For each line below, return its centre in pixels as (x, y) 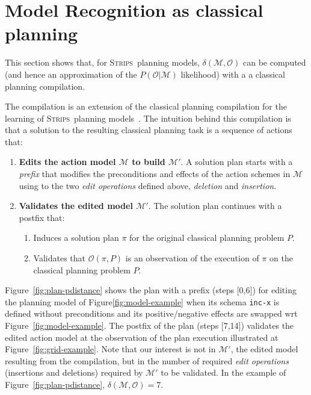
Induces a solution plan (76, 238)
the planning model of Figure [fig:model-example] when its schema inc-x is (142, 301)
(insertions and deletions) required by (74, 372)
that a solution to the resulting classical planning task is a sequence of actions (149, 130)
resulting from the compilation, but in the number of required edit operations (147, 360)
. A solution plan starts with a (237, 162)
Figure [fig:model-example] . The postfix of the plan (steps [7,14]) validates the (149, 325)
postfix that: (42, 217)
